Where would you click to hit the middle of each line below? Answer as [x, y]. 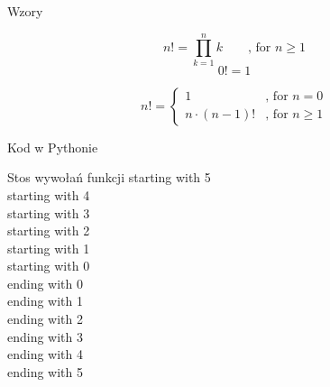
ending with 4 [46, 354]
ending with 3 [46, 336]
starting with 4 [49, 194]
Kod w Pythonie [53, 147]
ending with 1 [46, 301]
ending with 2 [46, 319]
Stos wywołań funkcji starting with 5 [109, 177]
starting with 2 [49, 230]
